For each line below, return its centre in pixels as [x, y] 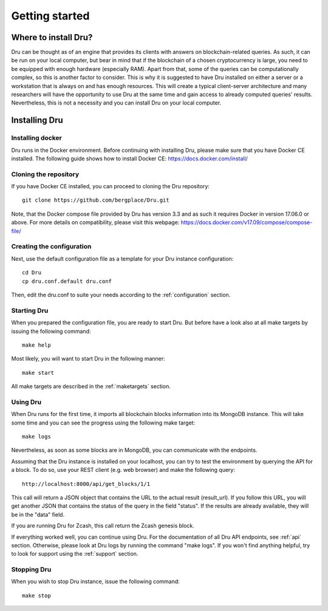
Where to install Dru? [52, 37]
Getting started [50, 16]
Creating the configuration [51, 247]
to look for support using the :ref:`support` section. [75, 554]
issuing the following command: [51, 331]
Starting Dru [30, 310]
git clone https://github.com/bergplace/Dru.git [96, 200]
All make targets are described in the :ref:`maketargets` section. [91, 386]
